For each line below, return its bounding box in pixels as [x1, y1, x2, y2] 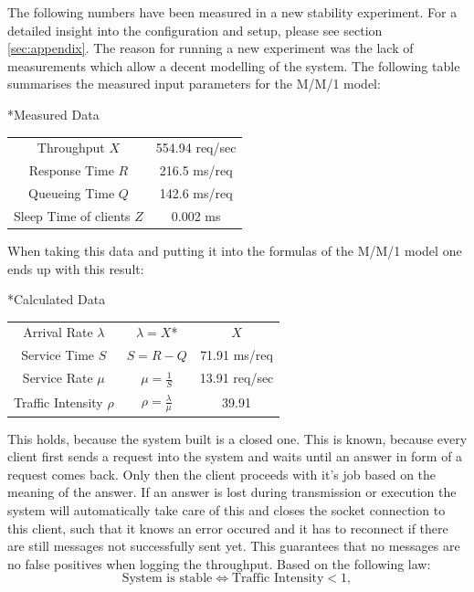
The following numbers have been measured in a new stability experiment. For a [7, 3, 458, 21]
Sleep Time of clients [14, 206, 131, 225]
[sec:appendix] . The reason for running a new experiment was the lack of [7, 38, 414, 58]
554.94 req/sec [155, 138, 237, 157]
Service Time [21, 345, 95, 365]
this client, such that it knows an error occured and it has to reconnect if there [7, 518, 448, 537]
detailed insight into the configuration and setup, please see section [7, 20, 383, 39]
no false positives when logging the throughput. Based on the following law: [7, 554, 431, 573]
